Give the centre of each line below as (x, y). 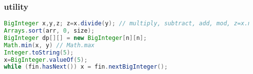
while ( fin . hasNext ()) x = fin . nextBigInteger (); (86, 67)
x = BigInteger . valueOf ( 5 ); (46, 60)
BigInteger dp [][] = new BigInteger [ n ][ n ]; (75, 38)
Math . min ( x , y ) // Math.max (49, 45)
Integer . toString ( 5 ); (39, 52)
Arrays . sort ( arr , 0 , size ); (49, 31)
